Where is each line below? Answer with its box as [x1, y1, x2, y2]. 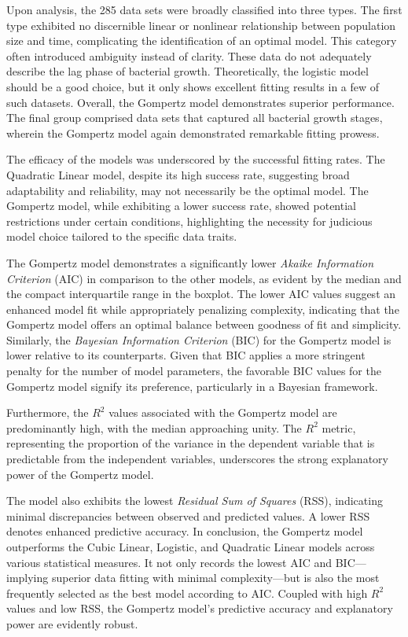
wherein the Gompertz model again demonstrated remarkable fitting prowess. [6, 124, 380, 141]
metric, [322, 419, 356, 436]
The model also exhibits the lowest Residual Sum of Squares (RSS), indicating [6, 492, 383, 509]
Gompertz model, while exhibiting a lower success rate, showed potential [6, 197, 356, 214]
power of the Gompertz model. [6, 466, 154, 482]
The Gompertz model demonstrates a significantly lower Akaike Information [6, 254, 374, 271]
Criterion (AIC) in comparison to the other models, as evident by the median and [6, 270, 402, 286]
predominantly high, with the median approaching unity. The [6, 419, 302, 436]
